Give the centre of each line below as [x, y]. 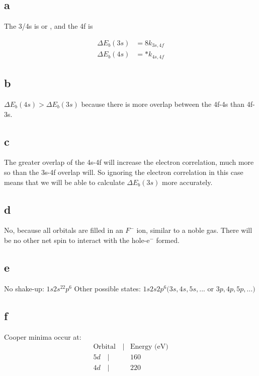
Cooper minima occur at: [43, 336]
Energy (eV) [149, 347]
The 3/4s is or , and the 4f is [49, 26]
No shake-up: [24, 288]
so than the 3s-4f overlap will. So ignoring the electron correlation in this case [124, 172]
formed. [168, 240]
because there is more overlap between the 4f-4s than [163, 104]
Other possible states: [107, 288]
